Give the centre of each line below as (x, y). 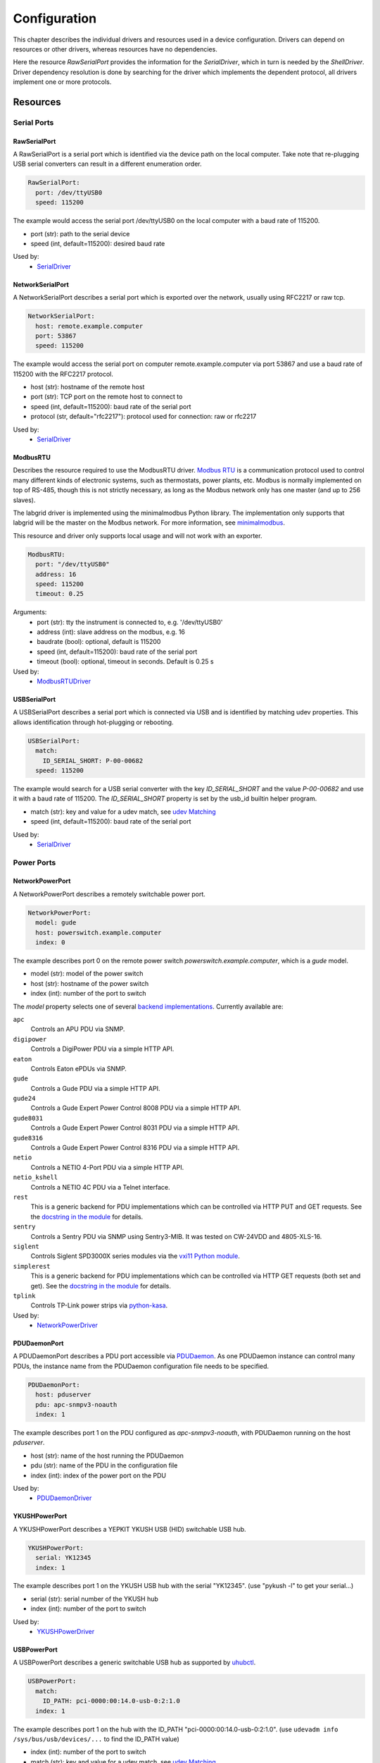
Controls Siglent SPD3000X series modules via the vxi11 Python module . (135, 1256)
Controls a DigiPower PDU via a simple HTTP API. (102, 1049)
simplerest (32, 1266)
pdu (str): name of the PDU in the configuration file (104, 1465)
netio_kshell (36, 1177)
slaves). (24, 500)
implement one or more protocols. (62, 82)
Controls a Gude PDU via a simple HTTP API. (95, 1088)
